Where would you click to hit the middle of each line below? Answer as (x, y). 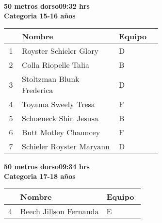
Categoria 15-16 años (40, 15)
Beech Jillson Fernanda (59, 211)
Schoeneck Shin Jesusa (60, 118)
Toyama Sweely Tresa (58, 104)
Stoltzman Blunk (51, 79)
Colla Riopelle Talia (56, 65)
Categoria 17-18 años (40, 176)
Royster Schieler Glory (60, 51)
